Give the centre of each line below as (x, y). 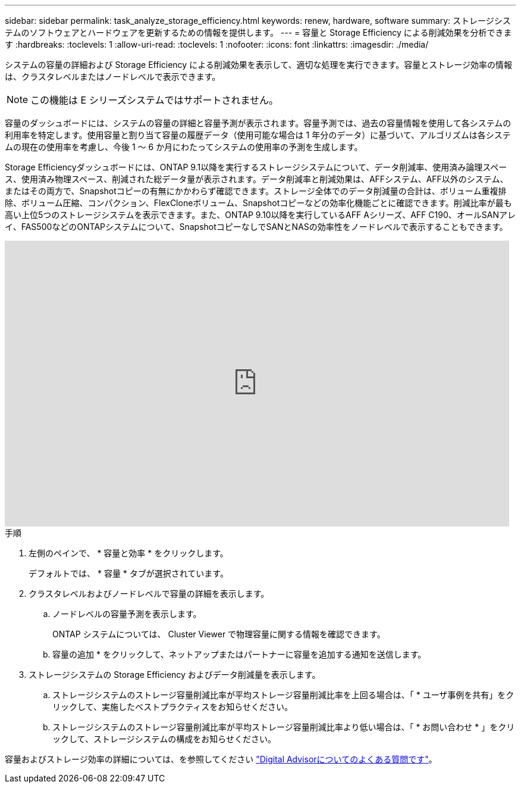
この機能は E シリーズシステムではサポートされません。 (154, 100)
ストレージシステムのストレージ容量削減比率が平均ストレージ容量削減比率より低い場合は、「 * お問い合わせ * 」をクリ (284, 727)
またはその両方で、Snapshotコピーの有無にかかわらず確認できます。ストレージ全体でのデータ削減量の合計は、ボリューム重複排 (256, 191)
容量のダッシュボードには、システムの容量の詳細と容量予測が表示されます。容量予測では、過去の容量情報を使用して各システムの (258, 123)
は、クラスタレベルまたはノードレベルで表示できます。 (113, 77)
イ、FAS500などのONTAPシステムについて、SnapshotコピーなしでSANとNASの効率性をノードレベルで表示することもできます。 (256, 227)
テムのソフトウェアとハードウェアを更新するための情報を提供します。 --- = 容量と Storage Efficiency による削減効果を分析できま (258, 32)
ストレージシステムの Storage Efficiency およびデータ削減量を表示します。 (175, 675)
